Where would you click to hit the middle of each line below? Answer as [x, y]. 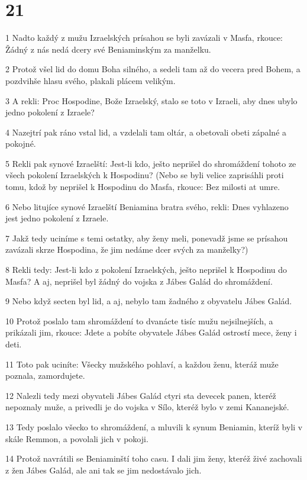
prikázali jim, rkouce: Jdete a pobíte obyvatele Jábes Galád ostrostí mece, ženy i [151, 332]
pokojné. [21, 144]
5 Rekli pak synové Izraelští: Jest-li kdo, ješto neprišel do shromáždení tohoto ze [151, 163]
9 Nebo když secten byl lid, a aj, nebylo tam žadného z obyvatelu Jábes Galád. [149, 301]
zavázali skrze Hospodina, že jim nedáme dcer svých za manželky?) [127, 249]
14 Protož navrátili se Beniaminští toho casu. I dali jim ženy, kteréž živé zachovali [154, 458]
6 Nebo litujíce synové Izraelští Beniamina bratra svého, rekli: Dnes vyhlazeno [147, 206]
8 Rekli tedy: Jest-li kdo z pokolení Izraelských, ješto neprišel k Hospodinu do [146, 270]
